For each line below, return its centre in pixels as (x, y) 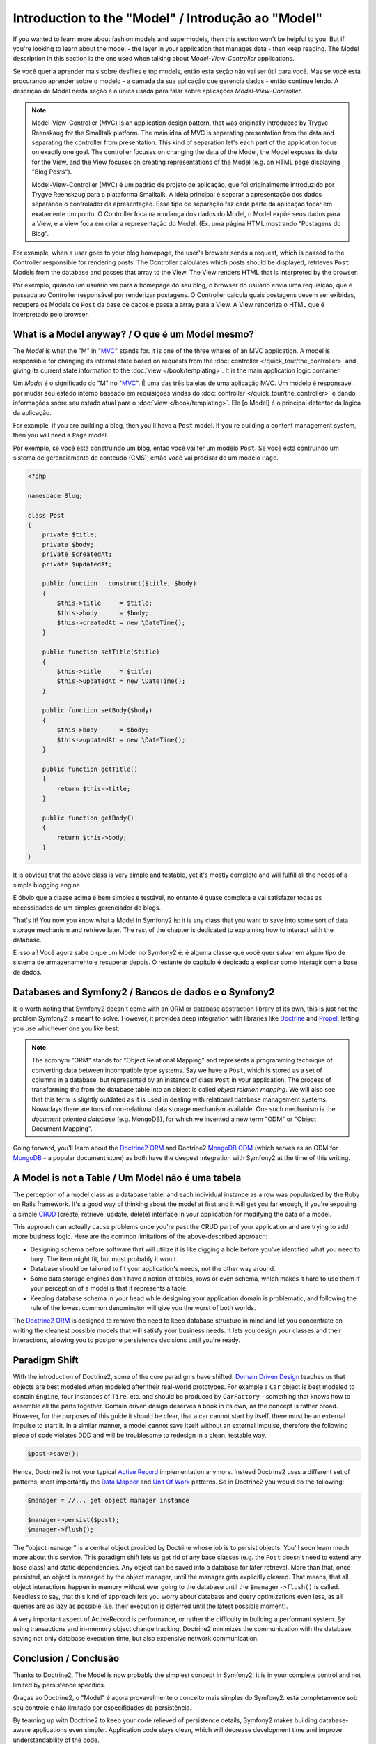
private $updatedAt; (77, 564)
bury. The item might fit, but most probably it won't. (104, 1259)
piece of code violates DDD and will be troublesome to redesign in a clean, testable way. (140, 1435)
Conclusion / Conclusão (66, 1659)
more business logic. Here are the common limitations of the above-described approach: (140, 1236)
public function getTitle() (90, 769)
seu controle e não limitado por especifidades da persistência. (102, 1707)
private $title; (70, 535)
